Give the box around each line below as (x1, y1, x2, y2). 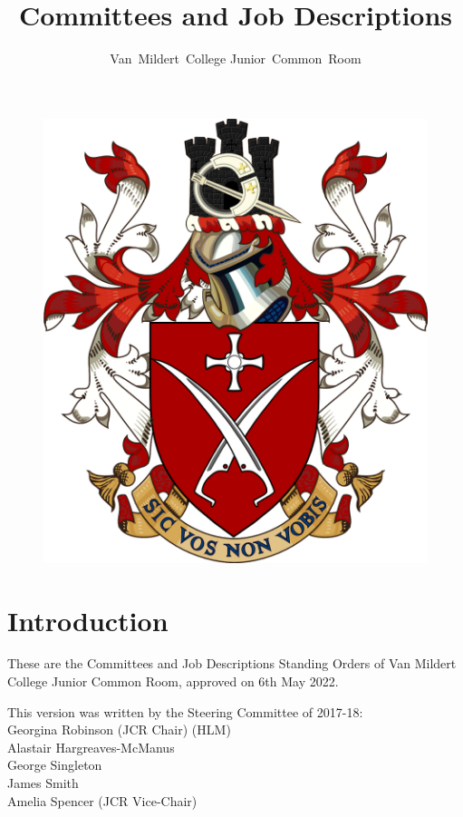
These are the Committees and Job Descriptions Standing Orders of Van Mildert (7, 654, 457, 673)
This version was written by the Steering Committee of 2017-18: (7, 702, 363, 721)
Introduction (7, 601, 169, 638)
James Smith (7, 773, 79, 793)
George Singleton (7, 755, 102, 774)
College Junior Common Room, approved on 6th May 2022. (7, 672, 339, 691)
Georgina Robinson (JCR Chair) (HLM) (7, 720, 231, 739)
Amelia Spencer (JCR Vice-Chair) (7, 791, 198, 810)
